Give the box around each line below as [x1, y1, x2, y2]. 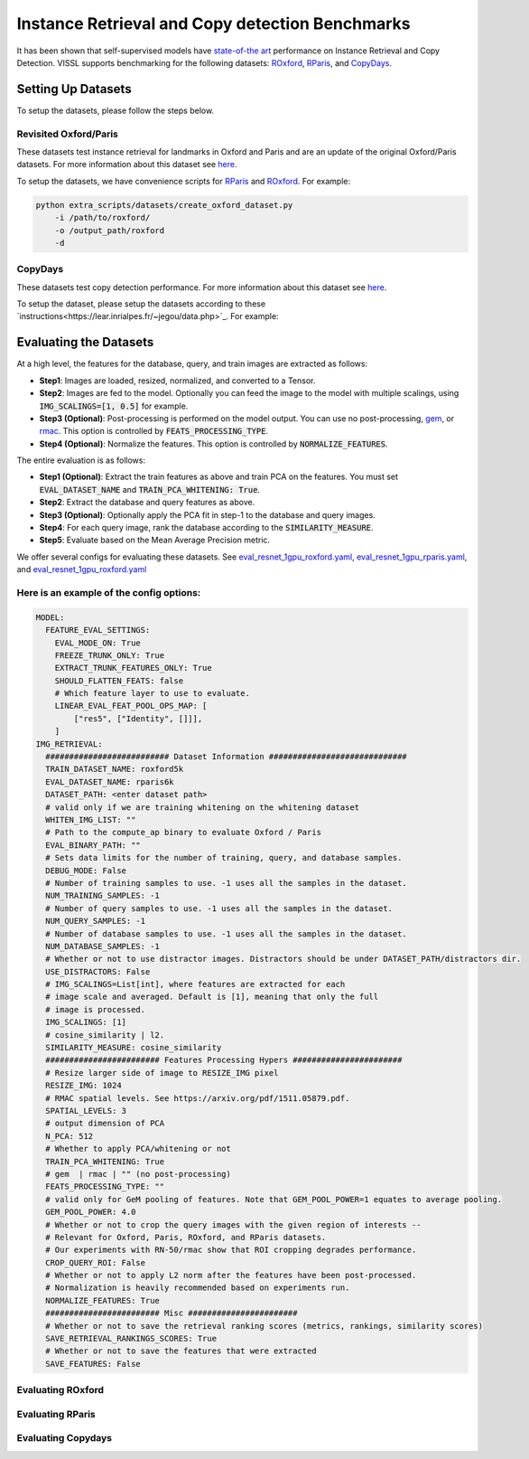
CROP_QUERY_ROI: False [45, 1257, 146, 1267]
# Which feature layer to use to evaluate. [54, 688, 250, 699]
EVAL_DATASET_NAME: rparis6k [45, 777, 175, 786]
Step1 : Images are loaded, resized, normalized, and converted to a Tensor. [39, 375, 316, 386]
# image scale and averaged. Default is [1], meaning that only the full [45, 992, 379, 1002]
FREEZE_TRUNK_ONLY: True [54, 650, 165, 660]
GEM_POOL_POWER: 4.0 [45, 1207, 136, 1218]
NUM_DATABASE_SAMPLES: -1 [45, 941, 160, 951]
